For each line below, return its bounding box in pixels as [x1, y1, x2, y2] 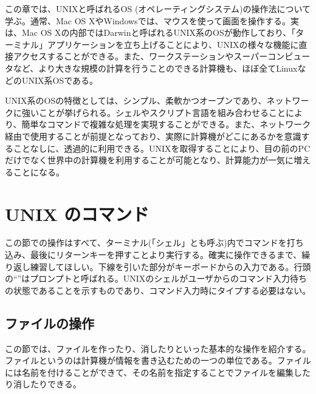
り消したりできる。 [5, 378, 81, 390]
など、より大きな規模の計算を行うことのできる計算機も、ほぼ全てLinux [13, 61, 298, 74]
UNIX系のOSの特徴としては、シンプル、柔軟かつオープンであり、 [5, 94, 267, 107]
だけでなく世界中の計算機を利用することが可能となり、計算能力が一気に [5, 154, 294, 166]
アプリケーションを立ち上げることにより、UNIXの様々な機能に [47, 38, 299, 50]
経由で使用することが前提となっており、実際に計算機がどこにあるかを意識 [5, 129, 301, 142]
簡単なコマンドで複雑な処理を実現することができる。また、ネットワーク [21, 118, 311, 131]
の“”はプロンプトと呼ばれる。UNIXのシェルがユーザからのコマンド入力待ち [5, 272, 307, 285]
